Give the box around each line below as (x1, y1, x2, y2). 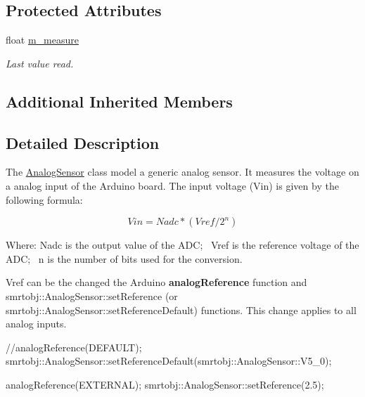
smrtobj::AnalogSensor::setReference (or (6, 288, 178, 303)
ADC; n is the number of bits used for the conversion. (6, 251, 243, 266)
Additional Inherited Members (6, 90, 233, 112)
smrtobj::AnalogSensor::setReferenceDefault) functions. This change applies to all (6, 302, 357, 317)
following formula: (6, 192, 83, 207)
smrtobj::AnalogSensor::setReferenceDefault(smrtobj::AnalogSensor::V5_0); (6, 353, 332, 368)
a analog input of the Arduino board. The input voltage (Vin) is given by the (6, 178, 339, 193)
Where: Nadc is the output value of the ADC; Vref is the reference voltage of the (6, 237, 359, 252)
